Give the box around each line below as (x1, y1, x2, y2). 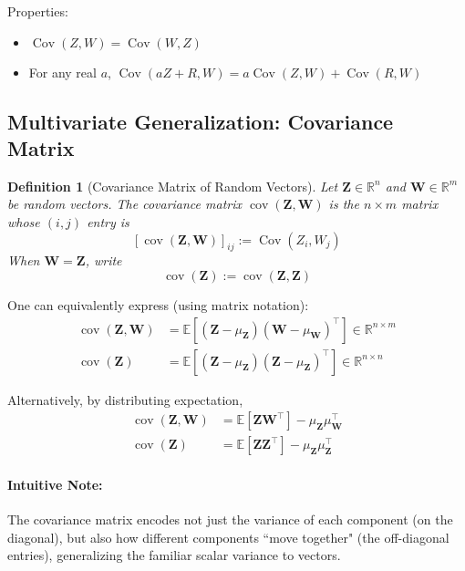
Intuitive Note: (7, 474, 103, 493)
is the (328, 194, 359, 213)
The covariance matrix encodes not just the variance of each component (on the (7, 510, 453, 529)
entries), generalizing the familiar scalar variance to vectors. (7, 545, 341, 565)
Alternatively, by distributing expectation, (7, 389, 243, 409)
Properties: (7, 2, 68, 20)
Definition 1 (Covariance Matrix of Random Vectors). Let (7, 176, 338, 195)
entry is (87, 212, 129, 231)
